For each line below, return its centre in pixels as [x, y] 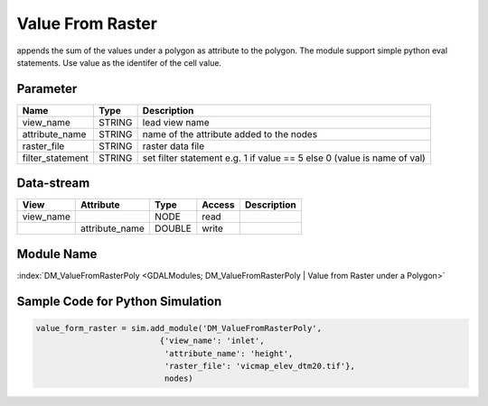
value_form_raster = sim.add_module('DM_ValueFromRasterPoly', [179, 328]
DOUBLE [173, 228]
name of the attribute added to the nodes [230, 134]
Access [218, 205]
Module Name [57, 254]
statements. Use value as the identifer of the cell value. [119, 62]
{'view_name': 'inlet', [212, 341]
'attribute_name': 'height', [229, 353]
